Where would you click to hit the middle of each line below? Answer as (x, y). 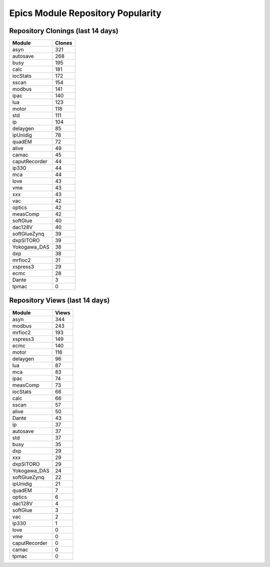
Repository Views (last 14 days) (59, 301)
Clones (64, 43)
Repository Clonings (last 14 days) (64, 31)
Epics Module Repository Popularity (85, 13)
